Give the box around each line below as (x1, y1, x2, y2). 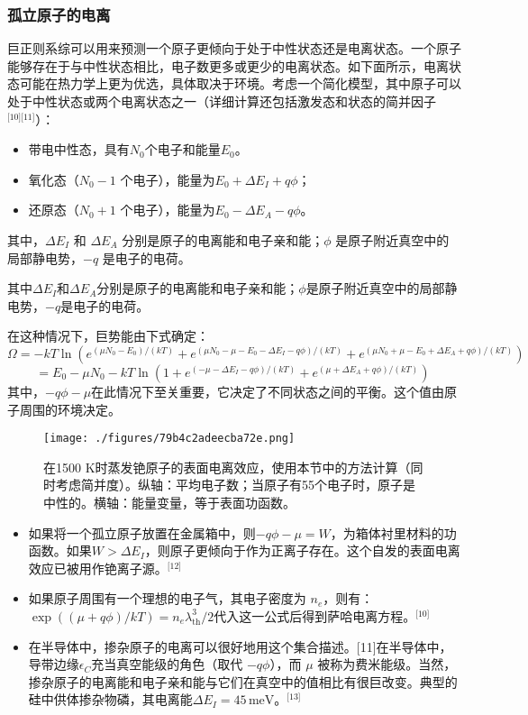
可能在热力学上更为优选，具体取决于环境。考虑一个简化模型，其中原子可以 (19, 74, 461, 93)
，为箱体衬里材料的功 (330, 523, 457, 542)
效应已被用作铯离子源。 (28, 558, 168, 577)
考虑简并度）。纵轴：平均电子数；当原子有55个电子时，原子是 (55, 475, 415, 494)
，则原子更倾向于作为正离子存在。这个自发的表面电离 (144, 541, 460, 560)
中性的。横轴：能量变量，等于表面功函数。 (43, 492, 296, 511)
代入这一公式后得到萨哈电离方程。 (214, 606, 416, 625)
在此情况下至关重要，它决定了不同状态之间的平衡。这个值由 (91, 381, 445, 400)
